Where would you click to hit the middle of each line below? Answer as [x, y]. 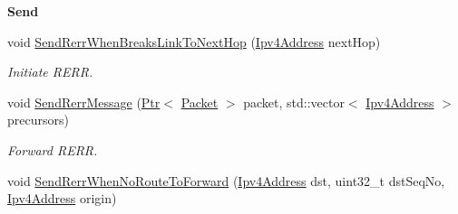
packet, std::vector [294, 102]
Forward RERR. [53, 149]
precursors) [38, 120]
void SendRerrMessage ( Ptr [84, 102]
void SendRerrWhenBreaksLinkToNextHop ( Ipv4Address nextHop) [194, 41]
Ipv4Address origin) [62, 198]
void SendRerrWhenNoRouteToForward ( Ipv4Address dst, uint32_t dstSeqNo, [226, 180]
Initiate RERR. [50, 72]
